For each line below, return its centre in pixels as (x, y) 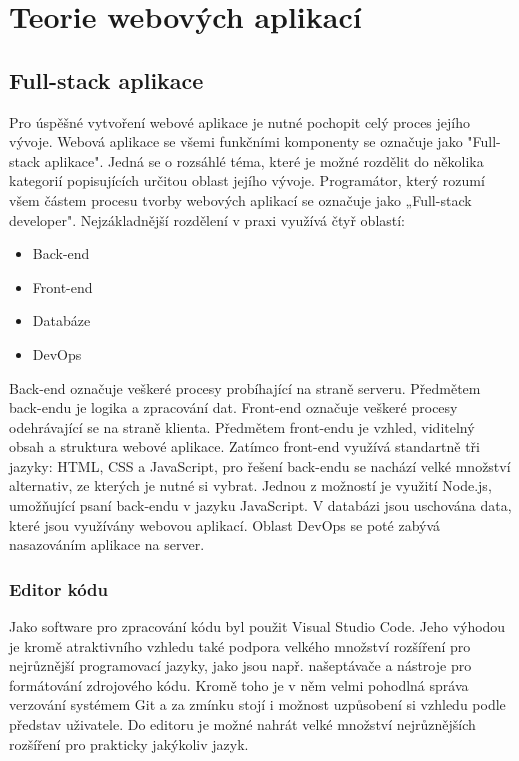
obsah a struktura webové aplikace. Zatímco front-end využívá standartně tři (245, 446)
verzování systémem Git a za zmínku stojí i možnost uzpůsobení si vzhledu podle (257, 704)
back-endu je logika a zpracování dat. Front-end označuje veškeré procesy (233, 407)
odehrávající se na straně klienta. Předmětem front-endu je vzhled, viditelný (242, 426)
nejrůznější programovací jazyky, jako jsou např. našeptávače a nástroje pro (240, 665)
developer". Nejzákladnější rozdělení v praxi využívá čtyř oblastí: (207, 219)
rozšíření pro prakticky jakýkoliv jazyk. (129, 743)
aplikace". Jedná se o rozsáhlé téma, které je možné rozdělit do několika (264, 160)
